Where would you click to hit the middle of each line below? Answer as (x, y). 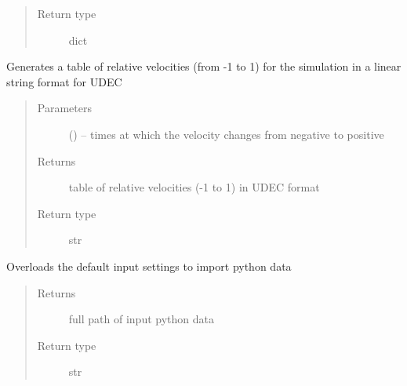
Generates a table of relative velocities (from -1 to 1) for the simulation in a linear (204, 66)
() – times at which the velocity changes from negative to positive (226, 134)
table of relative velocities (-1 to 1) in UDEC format (194, 187)
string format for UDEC (64, 81)
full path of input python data (141, 319)
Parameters (64, 108)
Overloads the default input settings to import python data (149, 266)
